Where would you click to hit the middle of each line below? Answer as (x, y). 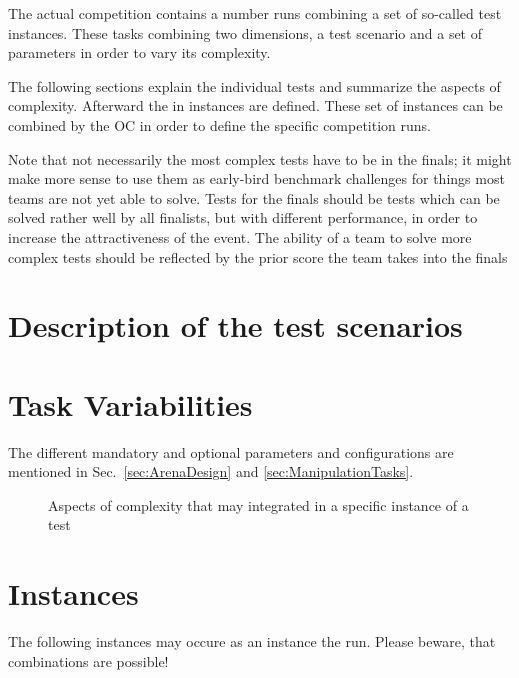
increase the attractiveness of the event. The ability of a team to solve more (240, 236)
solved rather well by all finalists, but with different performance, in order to (243, 217)
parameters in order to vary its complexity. (139, 52)
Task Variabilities (130, 403)
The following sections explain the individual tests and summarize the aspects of (254, 85)
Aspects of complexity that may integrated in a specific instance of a (258, 504)
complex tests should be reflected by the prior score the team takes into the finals (258, 256)
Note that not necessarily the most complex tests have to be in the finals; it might (260, 158)
